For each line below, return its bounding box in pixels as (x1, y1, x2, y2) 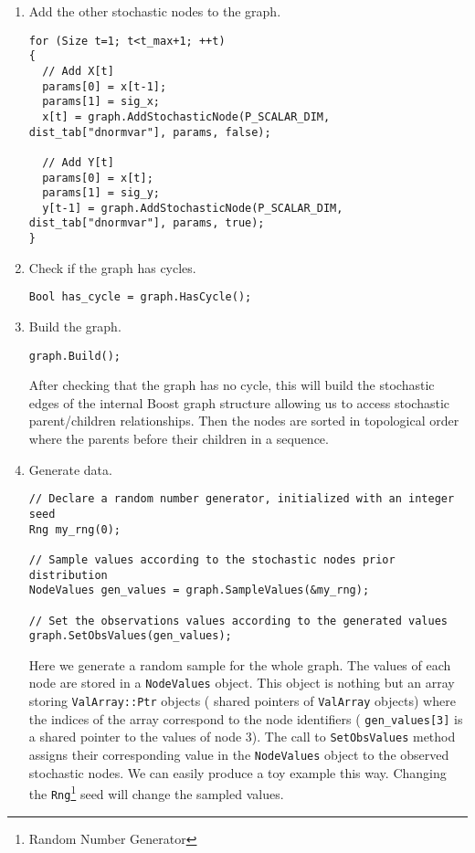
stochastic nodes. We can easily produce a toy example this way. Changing (28, 763, 447, 782)
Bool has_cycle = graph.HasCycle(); (28, 290, 252, 304)
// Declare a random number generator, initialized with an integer (28, 492, 455, 506)
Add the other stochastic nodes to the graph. (28, 2, 281, 20)
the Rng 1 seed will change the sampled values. (28, 782, 284, 803)
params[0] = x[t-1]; (42, 79, 167, 93)
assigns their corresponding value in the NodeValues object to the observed (28, 745, 449, 764)
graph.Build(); (28, 349, 121, 363)
